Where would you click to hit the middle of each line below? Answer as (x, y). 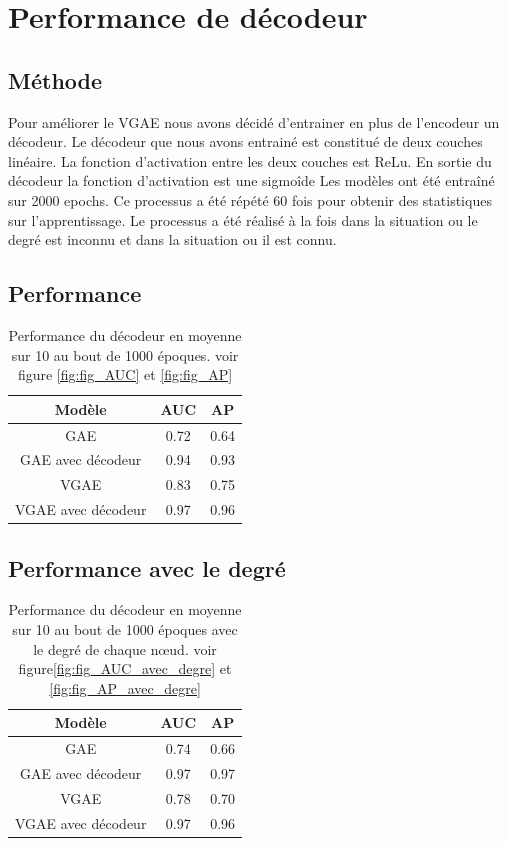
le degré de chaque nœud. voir (125, 648)
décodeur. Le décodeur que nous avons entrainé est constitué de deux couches (245, 141)
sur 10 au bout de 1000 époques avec (125, 628)
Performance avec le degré (147, 567)
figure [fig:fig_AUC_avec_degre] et (125, 668)
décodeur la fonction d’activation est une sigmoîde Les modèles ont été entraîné (251, 180)
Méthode (55, 79)
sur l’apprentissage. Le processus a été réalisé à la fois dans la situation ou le (243, 219)
